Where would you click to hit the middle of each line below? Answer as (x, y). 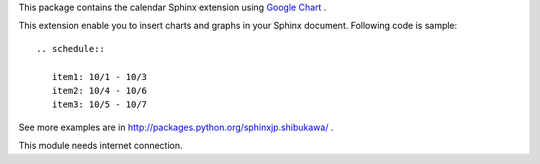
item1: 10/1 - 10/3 (99, 76)
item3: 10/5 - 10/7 (99, 104)
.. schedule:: (70, 48)
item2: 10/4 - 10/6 (99, 90)
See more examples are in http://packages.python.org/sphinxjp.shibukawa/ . (176, 127)
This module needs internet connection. (101, 146)
